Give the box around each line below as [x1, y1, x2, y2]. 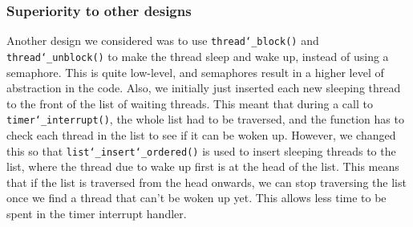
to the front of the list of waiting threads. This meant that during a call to [6, 95, 373, 111]
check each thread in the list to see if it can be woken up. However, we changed [6, 126, 396, 143]
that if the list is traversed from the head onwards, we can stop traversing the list [6, 173, 407, 190]
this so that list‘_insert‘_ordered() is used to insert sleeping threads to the [6, 142, 396, 159]
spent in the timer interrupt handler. [6, 205, 187, 221]
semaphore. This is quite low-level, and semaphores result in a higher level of [6, 63, 384, 80]
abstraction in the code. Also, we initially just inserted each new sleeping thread [6, 79, 401, 96]
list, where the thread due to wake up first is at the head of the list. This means [6, 158, 399, 175]
